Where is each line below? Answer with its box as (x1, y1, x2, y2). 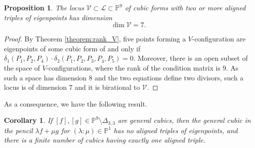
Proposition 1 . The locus (4, 2, 84, 12)
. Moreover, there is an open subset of (133, 53, 248, 63)
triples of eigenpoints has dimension (4, 12, 113, 22)
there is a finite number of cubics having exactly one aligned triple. (4, 135, 206, 145)
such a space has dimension (4, 72, 87, 82)
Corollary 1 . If (4, 115, 52, 125)
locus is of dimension (4, 82, 67, 92)
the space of (4, 62, 40, 73)
